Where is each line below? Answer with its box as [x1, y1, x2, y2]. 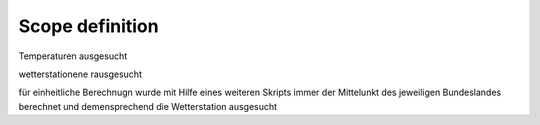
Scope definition [18, 15, 159, 37]
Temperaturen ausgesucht [18, 50, 128, 62]
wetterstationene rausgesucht [18, 68, 142, 80]
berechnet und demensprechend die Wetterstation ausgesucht [18, 100, 278, 112]
